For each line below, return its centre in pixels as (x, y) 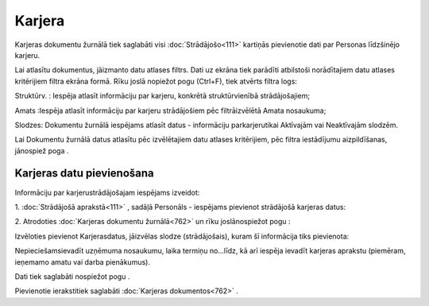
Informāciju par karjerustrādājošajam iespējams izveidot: (107, 192)
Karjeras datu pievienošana (84, 174)
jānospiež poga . (42, 150)
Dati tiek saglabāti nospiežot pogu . (72, 276)
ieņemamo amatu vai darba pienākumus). (83, 261)
